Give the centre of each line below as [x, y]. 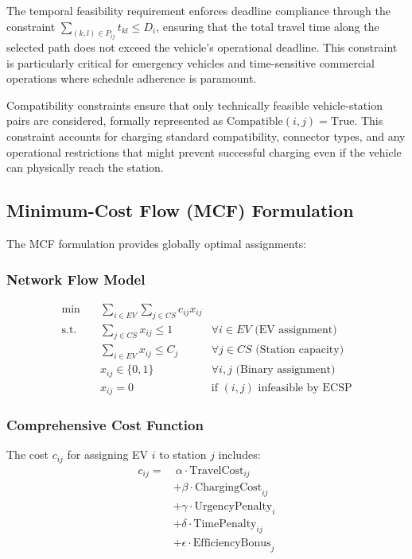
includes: [239, 454]
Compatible [255, 122]
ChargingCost [229, 488]
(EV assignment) [296, 330]
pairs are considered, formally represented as [115, 120]
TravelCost [217, 470]
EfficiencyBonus [232, 543]
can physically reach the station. [85, 167]
